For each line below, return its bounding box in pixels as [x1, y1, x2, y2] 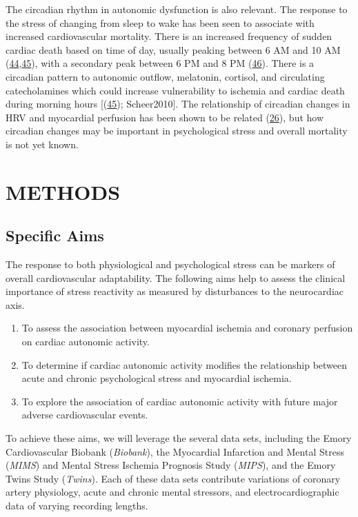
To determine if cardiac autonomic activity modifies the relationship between [21, 357, 348, 372]
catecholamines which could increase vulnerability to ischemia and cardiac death [6, 83, 345, 97]
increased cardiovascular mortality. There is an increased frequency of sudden [6, 29, 332, 43]
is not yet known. [6, 136, 79, 151]
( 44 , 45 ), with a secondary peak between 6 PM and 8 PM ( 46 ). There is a [6, 56, 315, 70]
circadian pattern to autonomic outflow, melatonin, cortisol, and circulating [6, 69, 325, 83]
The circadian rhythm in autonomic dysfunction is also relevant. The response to [6, 2, 348, 16]
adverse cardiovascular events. [21, 407, 148, 422]
